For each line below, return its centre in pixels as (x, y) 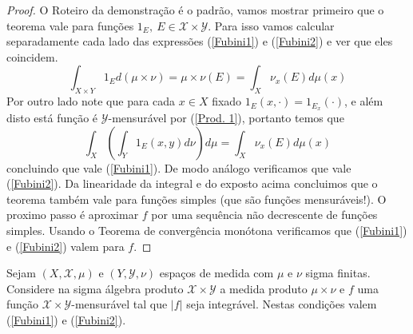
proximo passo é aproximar (73, 215)
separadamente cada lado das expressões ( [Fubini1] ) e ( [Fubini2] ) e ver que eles (200, 41)
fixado (227, 101)
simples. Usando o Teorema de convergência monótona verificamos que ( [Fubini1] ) (207, 230)
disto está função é (52, 118)
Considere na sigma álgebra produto (95, 288)
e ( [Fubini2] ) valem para (66, 246)
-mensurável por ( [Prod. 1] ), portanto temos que (226, 118)
